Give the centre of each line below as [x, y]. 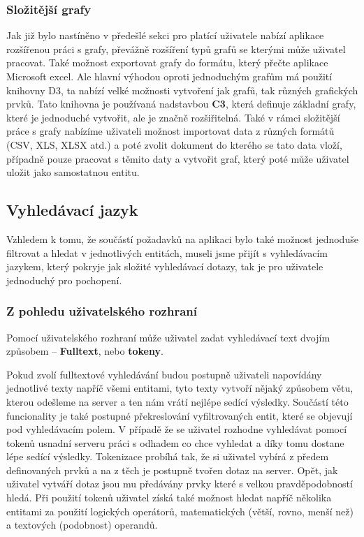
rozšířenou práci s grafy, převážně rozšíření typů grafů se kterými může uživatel [176, 49]
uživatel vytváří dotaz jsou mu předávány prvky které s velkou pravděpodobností [180, 484]
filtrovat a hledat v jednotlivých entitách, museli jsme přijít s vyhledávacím [167, 252]
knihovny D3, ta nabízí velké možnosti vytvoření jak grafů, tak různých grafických [182, 90]
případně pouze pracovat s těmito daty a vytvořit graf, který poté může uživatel [178, 158]
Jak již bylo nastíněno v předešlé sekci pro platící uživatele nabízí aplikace [165, 35]
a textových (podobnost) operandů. [82, 525]
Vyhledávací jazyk [72, 210]
